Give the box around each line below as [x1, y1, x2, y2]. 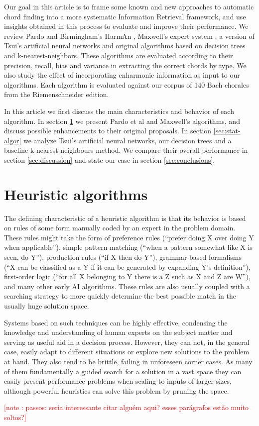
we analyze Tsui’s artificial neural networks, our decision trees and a [23, 135, 232, 145]
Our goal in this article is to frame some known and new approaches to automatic [4, 1, 254, 11]
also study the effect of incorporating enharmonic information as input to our [4, 70, 240, 80]
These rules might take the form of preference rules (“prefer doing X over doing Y [4, 232, 254, 242]
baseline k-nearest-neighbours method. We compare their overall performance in [4, 145, 248, 155]
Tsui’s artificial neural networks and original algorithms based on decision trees [4, 40, 246, 51]
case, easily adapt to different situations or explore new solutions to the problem [4, 346, 250, 357]
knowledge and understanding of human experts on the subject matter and [4, 327, 233, 337]
